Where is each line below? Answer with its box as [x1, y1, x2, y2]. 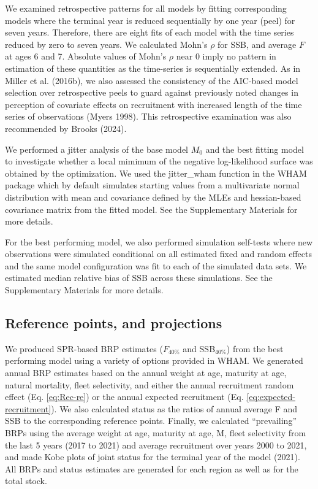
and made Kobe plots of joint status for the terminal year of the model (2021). [5, 450, 300, 463]
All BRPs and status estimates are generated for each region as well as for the [5, 462, 298, 475]
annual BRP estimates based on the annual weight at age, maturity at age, [5, 366, 287, 379]
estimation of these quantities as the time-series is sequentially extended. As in [5, 61, 301, 74]
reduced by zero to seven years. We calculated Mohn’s [5, 37, 208, 50]
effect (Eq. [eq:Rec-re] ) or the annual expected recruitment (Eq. [5, 390, 244, 403]
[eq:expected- [246, 390, 295, 403]
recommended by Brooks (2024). [5, 121, 127, 134]
